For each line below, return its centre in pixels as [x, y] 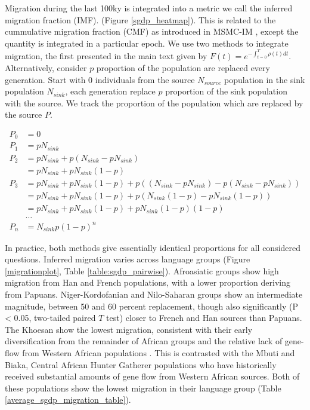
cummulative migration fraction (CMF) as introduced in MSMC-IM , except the [152, 31]
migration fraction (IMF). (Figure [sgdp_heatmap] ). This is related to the [140, 19]
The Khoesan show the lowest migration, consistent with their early [129, 329]
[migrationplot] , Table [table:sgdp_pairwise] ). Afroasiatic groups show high [142, 270]
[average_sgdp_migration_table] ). [68, 400]
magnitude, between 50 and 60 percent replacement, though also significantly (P [151, 306]
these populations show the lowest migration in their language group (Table [143, 388]
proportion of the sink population [226, 91]
